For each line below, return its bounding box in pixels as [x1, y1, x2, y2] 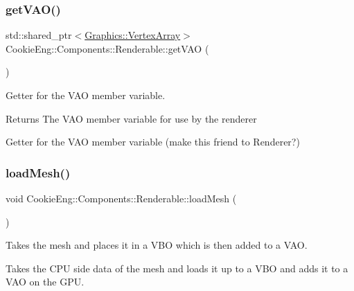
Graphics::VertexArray [85, 28, 181, 42]
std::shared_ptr [6, 28, 72, 42]
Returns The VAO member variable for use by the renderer [6, 111, 257, 125]
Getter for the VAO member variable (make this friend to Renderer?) [6, 134, 300, 149]
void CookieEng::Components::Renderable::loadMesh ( [6, 191, 237, 205]
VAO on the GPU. [6, 274, 85, 289]
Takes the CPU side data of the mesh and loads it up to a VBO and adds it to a [6, 261, 348, 275]
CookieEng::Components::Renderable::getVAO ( [6, 41, 209, 55]
